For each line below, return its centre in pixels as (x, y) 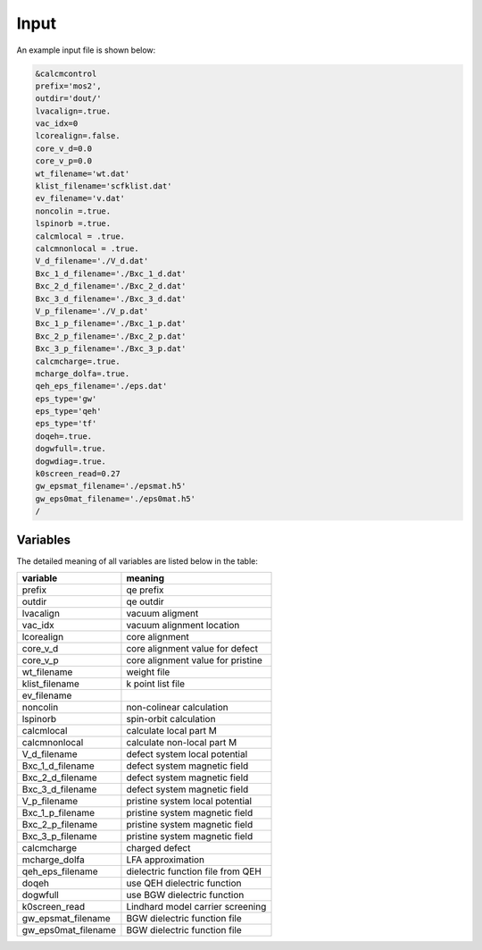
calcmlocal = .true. (80, 236)
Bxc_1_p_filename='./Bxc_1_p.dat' (111, 324)
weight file (148, 672)
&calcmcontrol (66, 73)
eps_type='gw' (66, 399)
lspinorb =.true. (73, 224)
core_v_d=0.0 (64, 148)
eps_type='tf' (66, 424)
